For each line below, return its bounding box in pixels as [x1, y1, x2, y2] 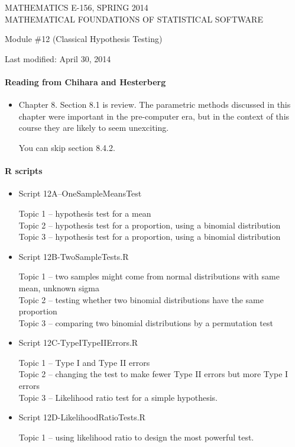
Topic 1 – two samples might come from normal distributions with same [18, 270, 280, 282]
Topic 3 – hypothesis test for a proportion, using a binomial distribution [18, 230, 281, 243]
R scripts [5, 165, 43, 177]
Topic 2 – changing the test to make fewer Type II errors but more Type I [18, 368, 288, 380]
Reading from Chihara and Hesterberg [5, 75, 166, 88]
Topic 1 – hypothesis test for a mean [18, 207, 151, 219]
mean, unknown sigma [18, 281, 99, 294]
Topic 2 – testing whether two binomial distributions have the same [18, 293, 264, 305]
